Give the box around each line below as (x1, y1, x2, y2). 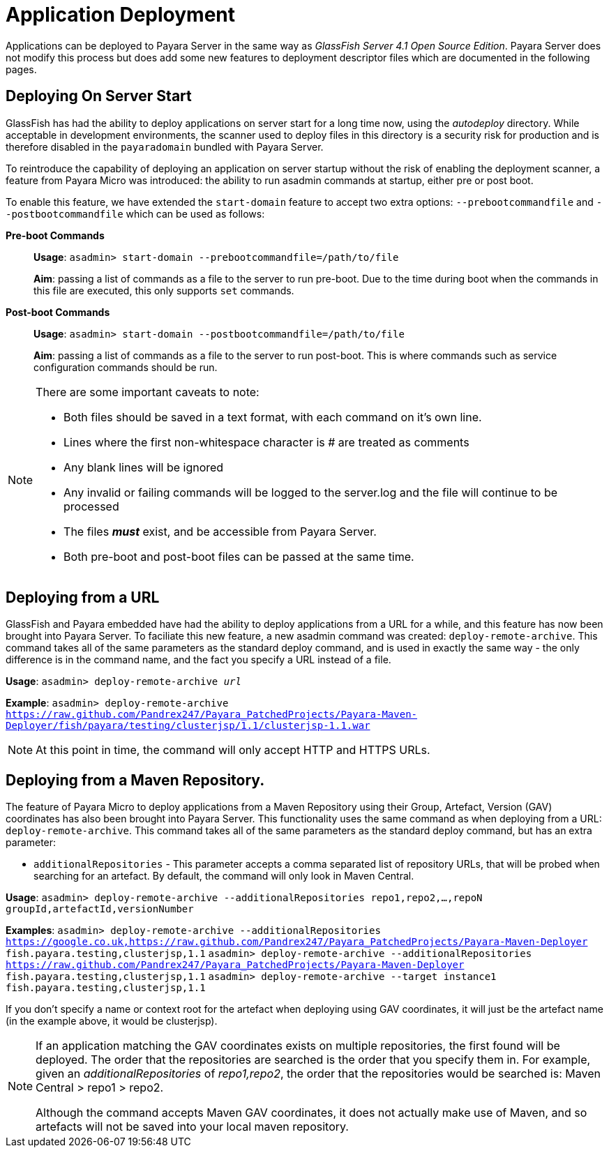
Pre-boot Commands (6, 229, 105, 241)
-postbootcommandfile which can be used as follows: (6, 207, 265, 220)
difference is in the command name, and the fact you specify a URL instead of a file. (6, 654, 391, 666)
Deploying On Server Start (6, 87, 192, 105)
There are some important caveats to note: (36, 384, 260, 399)
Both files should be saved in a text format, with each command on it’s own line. (63, 409, 482, 424)
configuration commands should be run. (33, 361, 218, 373)
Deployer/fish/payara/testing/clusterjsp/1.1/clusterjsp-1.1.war (6, 720, 370, 732)
